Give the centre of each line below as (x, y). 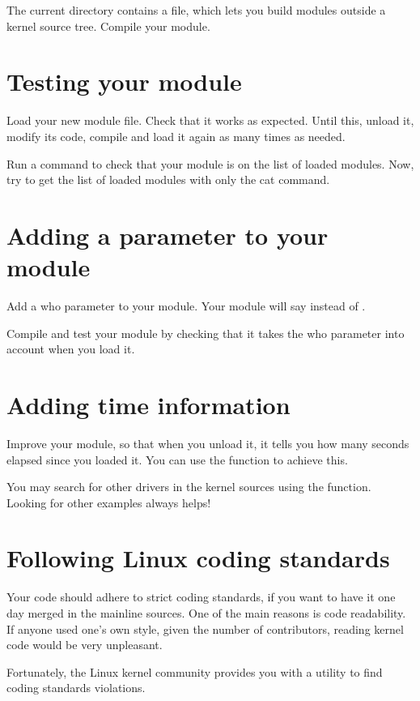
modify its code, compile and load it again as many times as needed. (176, 136)
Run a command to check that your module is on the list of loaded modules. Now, (210, 163)
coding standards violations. (76, 688)
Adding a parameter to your (168, 235)
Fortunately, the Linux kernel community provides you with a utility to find (195, 671)
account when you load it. (71, 349)
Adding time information (148, 404)
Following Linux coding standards (198, 558)
